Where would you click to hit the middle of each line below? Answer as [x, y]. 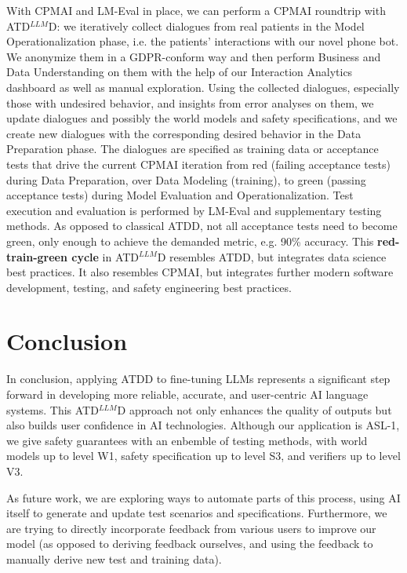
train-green [37, 256]
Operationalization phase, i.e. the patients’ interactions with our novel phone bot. [203, 41]
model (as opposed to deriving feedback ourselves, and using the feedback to [190, 544]
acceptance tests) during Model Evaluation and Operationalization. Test [180, 195]
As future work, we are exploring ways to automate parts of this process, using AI [203, 497]
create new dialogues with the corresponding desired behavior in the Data [184, 133]
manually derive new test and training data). [114, 558]
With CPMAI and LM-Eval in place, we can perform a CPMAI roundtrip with [196, 10]
